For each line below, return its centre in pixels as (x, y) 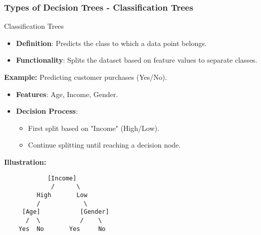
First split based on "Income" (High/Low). (94, 128)
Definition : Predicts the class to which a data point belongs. (111, 43)
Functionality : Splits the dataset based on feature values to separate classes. (137, 60)
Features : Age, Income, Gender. (67, 94)
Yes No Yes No (62, 229)
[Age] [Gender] (66, 212)
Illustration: (25, 161)
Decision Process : (47, 111)
